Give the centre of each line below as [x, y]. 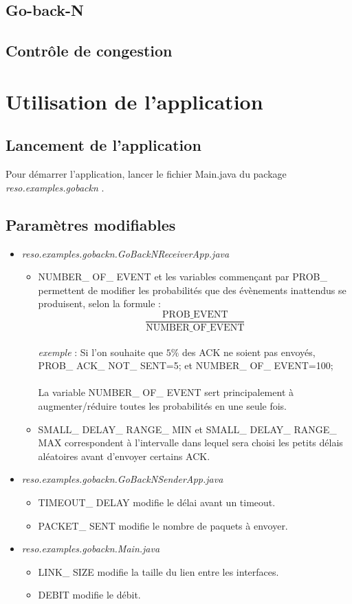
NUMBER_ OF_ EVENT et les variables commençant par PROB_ [183, 277]
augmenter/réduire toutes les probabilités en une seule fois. [163, 405]
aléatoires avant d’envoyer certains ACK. [124, 456]
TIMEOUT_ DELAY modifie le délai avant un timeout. [157, 502]
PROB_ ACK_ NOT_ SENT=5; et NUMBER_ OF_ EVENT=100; [186, 365]
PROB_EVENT [195, 314]
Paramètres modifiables [91, 224]
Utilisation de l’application [134, 101]
